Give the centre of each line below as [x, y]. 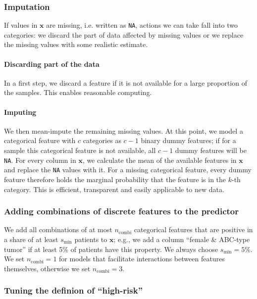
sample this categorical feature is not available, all [80, 150]
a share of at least [31, 239]
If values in [21, 25]
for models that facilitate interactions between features [142, 259]
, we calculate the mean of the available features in [159, 160]
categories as [102, 140]
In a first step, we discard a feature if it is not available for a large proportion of [126, 82]
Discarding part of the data [52, 64]
